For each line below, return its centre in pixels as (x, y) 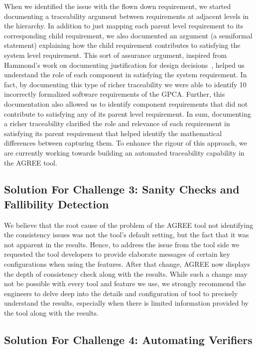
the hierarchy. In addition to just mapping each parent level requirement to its (124, 26)
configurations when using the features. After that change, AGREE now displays (127, 264)
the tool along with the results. (51, 313)
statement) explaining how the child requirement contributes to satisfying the (122, 45)
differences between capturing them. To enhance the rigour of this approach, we (126, 143)
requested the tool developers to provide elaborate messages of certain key (117, 254)
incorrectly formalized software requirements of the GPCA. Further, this (115, 94)
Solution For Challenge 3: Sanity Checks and (122, 189)
